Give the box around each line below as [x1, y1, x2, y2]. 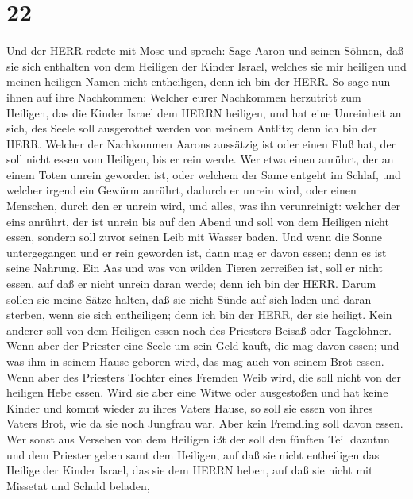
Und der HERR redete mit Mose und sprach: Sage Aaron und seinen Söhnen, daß [6, 42, 403, 59]
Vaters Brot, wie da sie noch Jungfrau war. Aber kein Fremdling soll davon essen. [6, 415, 403, 432]
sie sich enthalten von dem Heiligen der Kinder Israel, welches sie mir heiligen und [6, 57, 407, 74]
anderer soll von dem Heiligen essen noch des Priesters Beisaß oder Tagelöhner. [6, 321, 392, 338]
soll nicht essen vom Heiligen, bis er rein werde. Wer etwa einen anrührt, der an [6, 151, 394, 167]
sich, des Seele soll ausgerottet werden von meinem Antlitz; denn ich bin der [6, 120, 377, 136]
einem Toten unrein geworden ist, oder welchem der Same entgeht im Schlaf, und [6, 166, 401, 182]
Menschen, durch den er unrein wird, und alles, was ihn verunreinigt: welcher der [6, 198, 401, 214]
